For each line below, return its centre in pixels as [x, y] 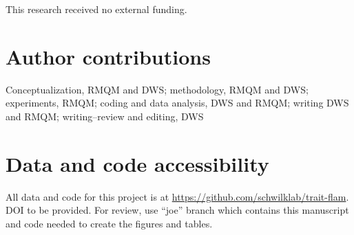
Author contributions [108, 56]
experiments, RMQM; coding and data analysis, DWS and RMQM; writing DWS [177, 103]
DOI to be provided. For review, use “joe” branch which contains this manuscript [177, 210]
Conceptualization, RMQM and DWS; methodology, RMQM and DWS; [157, 89]
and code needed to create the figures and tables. [109, 223]
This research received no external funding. [96, 9]
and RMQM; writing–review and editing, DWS [105, 116]
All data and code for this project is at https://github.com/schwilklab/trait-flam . [177, 196]
